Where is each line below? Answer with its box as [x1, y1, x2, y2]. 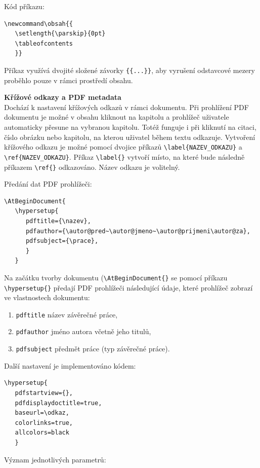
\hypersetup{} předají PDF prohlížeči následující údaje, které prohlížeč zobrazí [4, 282, 253, 293]
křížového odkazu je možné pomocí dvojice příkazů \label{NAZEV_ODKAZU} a [4, 141, 242, 152]
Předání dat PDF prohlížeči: [4, 178, 92, 189]
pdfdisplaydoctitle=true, [15, 399, 102, 407]
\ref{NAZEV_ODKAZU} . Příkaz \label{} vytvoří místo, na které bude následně [4, 151, 245, 162]
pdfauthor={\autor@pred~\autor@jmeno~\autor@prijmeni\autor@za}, [25, 227, 250, 235]
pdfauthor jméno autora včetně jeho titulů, [16, 326, 151, 337]
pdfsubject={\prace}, [25, 237, 99, 245]
